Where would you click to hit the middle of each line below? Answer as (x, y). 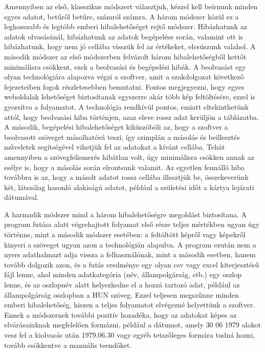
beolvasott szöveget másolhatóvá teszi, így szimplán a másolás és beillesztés (122, 137)
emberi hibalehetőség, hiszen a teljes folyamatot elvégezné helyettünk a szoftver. (130, 305)
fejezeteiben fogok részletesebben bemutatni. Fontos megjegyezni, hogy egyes (124, 86)
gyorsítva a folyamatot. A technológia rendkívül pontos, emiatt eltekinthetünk (127, 106)
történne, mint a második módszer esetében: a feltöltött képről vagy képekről (125, 234)
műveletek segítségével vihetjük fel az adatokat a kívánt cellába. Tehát (115, 147)
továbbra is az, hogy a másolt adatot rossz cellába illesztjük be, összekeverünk (126, 177)
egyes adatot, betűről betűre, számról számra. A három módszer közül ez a (122, 16)
